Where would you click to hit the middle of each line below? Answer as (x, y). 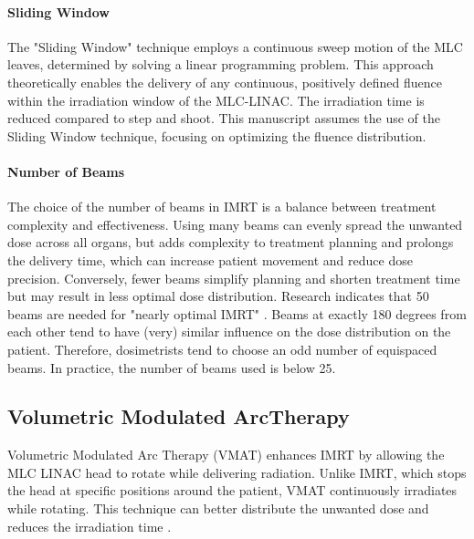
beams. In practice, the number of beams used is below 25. (172, 367)
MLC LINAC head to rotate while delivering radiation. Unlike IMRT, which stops (237, 472)
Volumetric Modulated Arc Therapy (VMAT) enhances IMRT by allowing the (226, 455)
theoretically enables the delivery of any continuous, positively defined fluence (225, 82)
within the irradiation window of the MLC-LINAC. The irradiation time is (216, 100)
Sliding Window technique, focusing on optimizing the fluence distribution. (217, 135)
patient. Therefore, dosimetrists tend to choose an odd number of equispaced (222, 349)
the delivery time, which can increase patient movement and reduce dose (210, 259)
